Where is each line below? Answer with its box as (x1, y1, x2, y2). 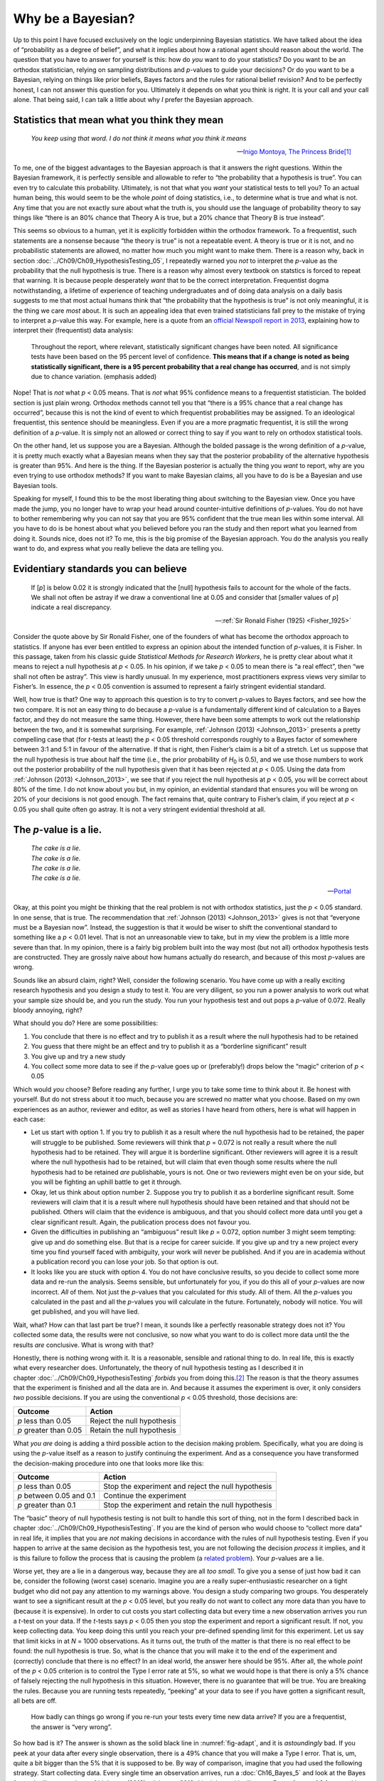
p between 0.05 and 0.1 (17, 1491, 96, 1501)
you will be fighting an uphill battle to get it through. (31, 1178, 182, 1186)
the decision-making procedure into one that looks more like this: (13, 1459, 204, 1468)
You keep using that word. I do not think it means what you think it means (31, 134, 247, 142)
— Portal (327, 887, 351, 895)
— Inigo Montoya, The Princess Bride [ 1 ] (237, 147, 351, 156)
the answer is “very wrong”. (31, 1723, 112, 1731)
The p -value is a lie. (13, 824, 102, 836)
